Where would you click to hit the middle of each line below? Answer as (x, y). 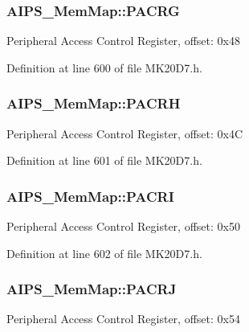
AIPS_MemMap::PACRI (90, 196)
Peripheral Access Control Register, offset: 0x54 (123, 319)
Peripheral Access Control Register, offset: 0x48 (123, 41)
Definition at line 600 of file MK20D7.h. (104, 67)
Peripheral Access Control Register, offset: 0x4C (125, 133)
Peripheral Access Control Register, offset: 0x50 (123, 226)
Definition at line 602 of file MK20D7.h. (104, 253)
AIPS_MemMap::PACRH (94, 103)
